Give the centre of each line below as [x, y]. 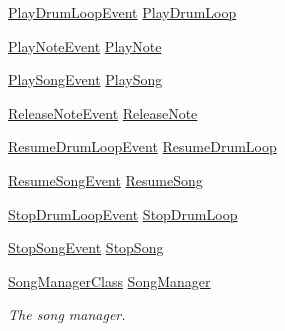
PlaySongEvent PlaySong [85, 79]
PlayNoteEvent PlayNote [85, 45]
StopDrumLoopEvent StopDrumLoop [123, 213]
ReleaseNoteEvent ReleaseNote [103, 112]
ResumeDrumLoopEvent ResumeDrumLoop [142, 146]
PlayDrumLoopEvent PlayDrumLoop [122, 12]
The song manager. [67, 314]
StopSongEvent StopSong [86, 247]
